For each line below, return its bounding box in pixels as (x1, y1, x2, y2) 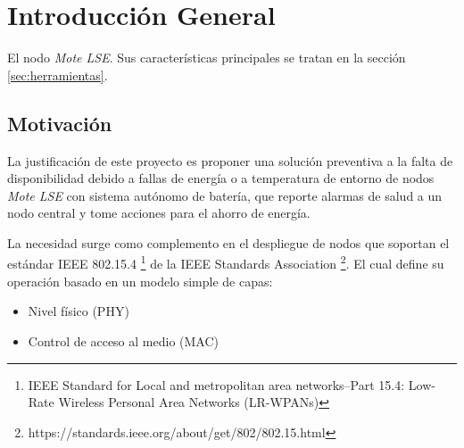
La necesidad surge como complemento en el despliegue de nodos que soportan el (7, 233, 450, 252)
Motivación (7, 109, 112, 137)
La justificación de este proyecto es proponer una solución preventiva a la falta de (7, 151, 453, 170)
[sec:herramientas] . (7, 65, 108, 84)
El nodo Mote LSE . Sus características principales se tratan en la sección (7, 48, 406, 67)
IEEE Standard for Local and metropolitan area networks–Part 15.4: (28, 375, 405, 394)
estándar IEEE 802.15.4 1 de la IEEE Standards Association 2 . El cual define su (7, 252, 444, 273)
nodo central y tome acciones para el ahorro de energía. (7, 203, 311, 222)
